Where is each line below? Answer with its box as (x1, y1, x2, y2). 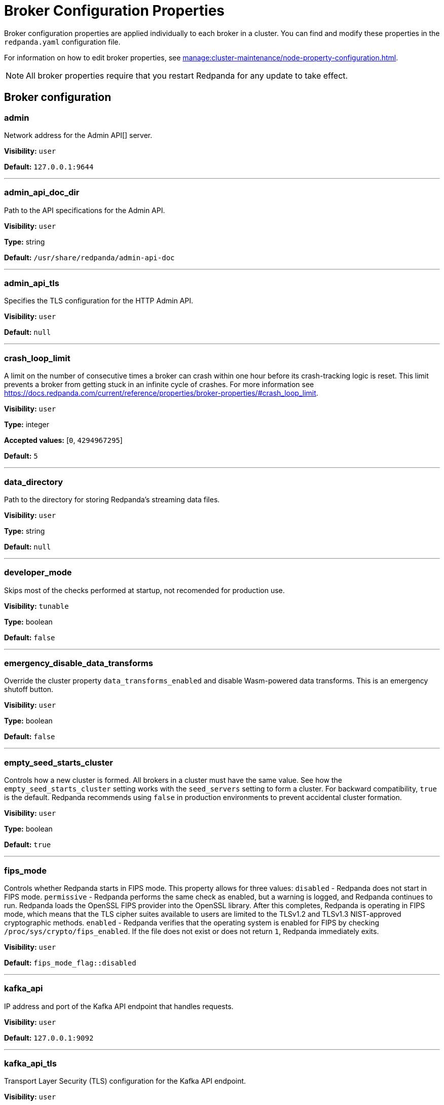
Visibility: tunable (4, 601, 69, 610)
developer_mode (4, 567, 72, 578)
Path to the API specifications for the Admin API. (4, 205, 165, 215)
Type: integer (4, 420, 49, 429)
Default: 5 (4, 452, 38, 461)
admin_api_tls (4, 278, 59, 289)
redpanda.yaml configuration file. (4, 37, 121, 46)
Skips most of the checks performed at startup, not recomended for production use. (4, 585, 285, 595)
